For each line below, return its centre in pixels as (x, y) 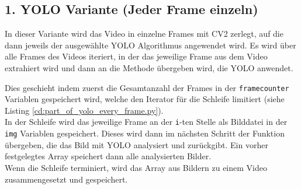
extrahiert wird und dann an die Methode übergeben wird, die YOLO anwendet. (149, 67)
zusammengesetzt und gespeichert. (66, 179)
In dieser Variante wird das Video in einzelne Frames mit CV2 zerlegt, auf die (144, 34)
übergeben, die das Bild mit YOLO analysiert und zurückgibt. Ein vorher (136, 144)
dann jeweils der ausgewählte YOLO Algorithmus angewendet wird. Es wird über (150, 45)
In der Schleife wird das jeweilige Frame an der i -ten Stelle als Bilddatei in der (146, 122)
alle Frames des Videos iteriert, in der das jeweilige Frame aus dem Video (136, 56)
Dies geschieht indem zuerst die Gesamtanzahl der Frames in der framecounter (147, 87)
